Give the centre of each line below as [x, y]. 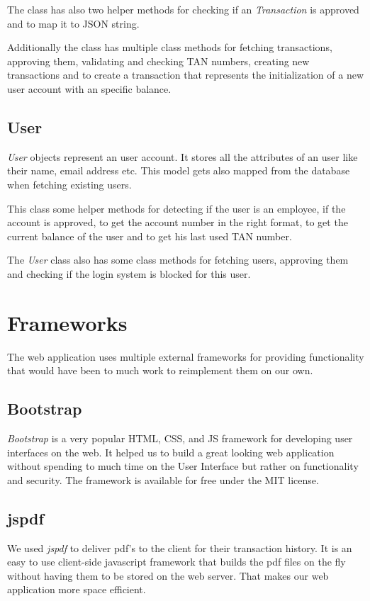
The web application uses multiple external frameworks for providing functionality [186, 356]
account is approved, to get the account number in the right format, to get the [178, 222]
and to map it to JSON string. [73, 23]
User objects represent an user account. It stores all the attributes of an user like [183, 156]
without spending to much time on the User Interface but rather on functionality [183, 466]
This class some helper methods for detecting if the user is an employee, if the [176, 208]
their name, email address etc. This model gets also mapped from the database [179, 170]
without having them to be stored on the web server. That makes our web [168, 575]
